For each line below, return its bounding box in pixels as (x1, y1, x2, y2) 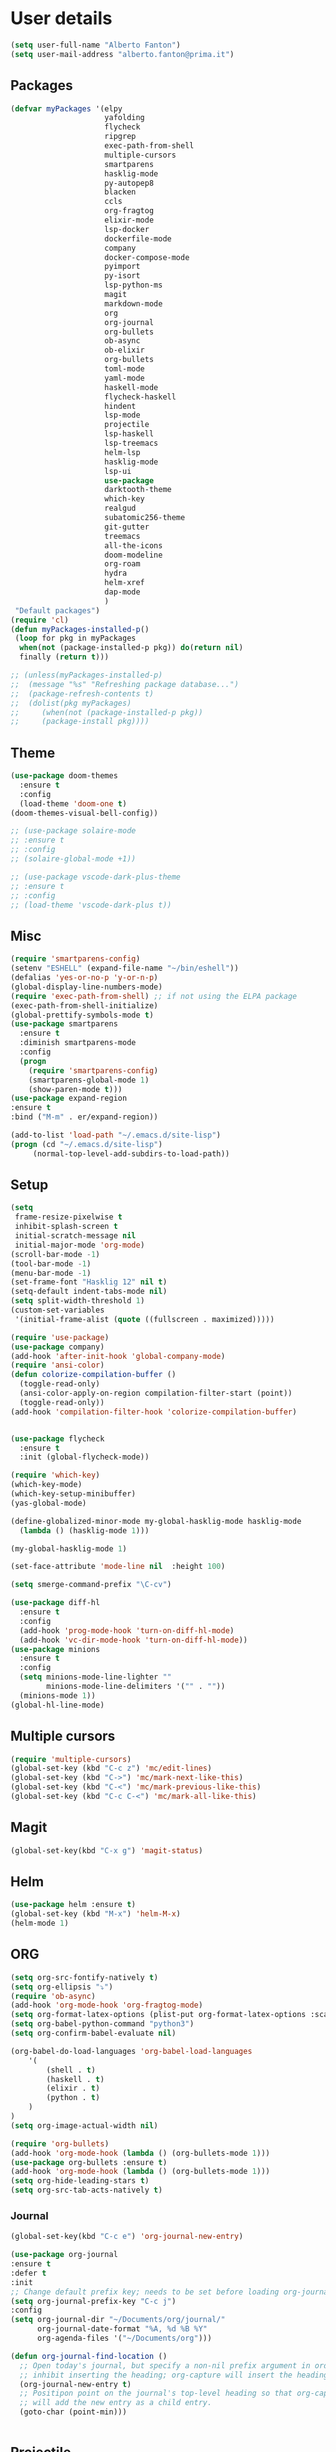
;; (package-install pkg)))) (10, 717, 150, 727)
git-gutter (104, 522, 150, 532)
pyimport (104, 262, 141, 272)
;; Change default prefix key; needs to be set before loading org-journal (10, 2287, 333, 2297)
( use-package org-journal (10, 2250, 118, 2260)
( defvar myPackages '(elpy (10, 103, 123, 114)
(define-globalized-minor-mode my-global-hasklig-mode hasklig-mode (10, 1516, 302, 1526)
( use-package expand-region (10, 1093, 128, 1104)
